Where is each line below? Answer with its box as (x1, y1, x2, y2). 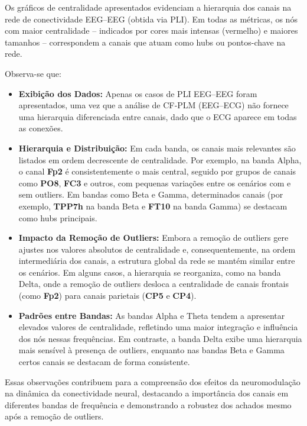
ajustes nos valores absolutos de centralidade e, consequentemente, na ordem (18, 243, 296, 255)
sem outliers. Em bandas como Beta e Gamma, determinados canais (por (18, 188, 283, 201)
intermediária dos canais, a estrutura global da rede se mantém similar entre (18, 254, 295, 267)
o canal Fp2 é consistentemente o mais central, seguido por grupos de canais (18, 165, 296, 177)
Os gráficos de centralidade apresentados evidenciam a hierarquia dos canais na (5, 1, 292, 13)
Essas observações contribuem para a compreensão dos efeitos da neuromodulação (5, 375, 301, 388)
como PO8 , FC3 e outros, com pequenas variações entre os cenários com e (18, 176, 291, 189)
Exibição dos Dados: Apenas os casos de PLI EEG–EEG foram (18, 87, 257, 99)
